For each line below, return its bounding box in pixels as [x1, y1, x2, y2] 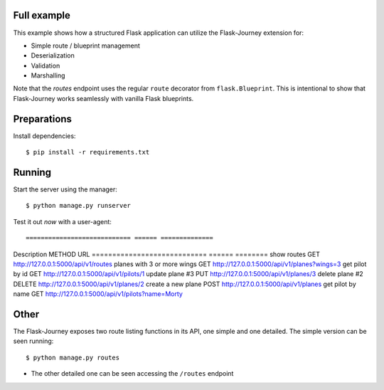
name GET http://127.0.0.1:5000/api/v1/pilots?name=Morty [13, 290, 183, 298]
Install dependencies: [13, 132, 76, 140]
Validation [31, 61, 60, 70]
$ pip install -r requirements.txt [26, 148, 150, 157]
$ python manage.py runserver [26, 201, 132, 210]
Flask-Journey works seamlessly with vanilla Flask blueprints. [13, 94, 194, 102]
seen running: [13, 337, 54, 345]
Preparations [13, 112, 73, 125]
